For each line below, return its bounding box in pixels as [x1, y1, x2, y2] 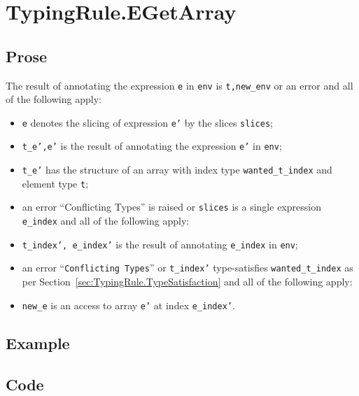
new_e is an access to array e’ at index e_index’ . [22, 297, 235, 312]
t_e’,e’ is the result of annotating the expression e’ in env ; [22, 139, 282, 153]
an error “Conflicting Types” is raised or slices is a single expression [22, 199, 321, 214]
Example [6, 332, 70, 353]
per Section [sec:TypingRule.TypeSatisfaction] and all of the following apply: [22, 274, 353, 289]
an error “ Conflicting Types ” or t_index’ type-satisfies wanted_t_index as [22, 260, 353, 275]
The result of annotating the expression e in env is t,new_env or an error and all [6, 78, 353, 92]
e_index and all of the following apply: [22, 213, 190, 228]
